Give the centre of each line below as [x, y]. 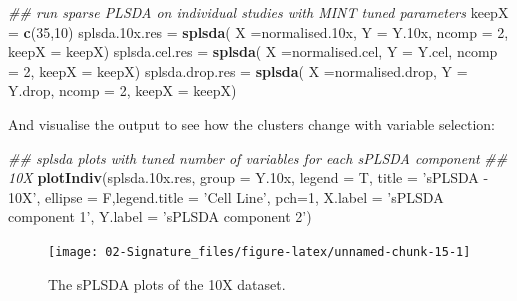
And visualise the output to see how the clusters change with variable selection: [252, 123]
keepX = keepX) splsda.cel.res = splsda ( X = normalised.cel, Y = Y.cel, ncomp [253, 51]
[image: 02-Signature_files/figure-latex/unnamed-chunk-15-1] [259, 251]
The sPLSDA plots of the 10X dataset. [167, 283]
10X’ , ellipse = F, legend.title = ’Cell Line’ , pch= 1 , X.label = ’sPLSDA [226, 196]
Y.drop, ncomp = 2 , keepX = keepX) [122, 90]
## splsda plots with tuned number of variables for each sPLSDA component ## [258, 157]
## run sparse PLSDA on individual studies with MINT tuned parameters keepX [258, 12]
